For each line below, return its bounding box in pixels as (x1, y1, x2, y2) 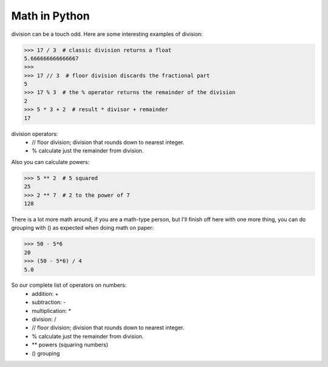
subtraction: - (32, 298, 66, 306)
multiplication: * (32, 307, 72, 314)
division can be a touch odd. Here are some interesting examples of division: (11, 30, 203, 38)
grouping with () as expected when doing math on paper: (11, 224, 154, 232)
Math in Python (11, 9, 91, 22)
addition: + (32, 290, 59, 297)
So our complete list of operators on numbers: (11, 281, 127, 289)
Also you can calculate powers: (11, 158, 90, 165)
